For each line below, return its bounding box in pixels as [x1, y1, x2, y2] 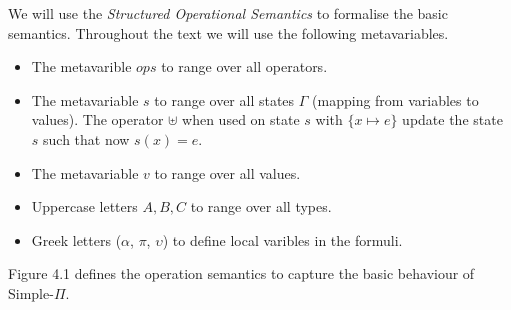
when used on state [182, 109, 300, 130]
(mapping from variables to [312, 89, 479, 110]
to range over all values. [154, 162, 301, 183]
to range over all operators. [161, 56, 328, 77]
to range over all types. [190, 196, 332, 217]
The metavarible [31, 56, 132, 77]
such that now [43, 128, 130, 149]
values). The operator [31, 109, 164, 130]
